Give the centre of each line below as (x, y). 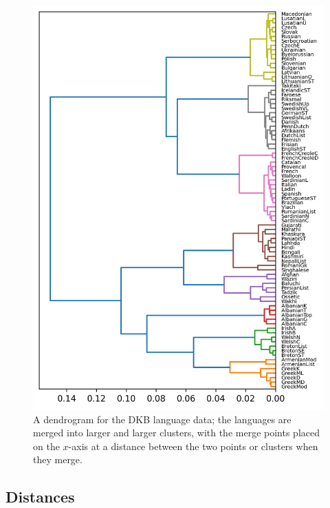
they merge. (58, 459)
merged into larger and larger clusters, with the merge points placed (176, 433)
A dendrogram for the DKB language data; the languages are (162, 419)
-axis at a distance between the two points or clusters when (193, 446)
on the (46, 446)
